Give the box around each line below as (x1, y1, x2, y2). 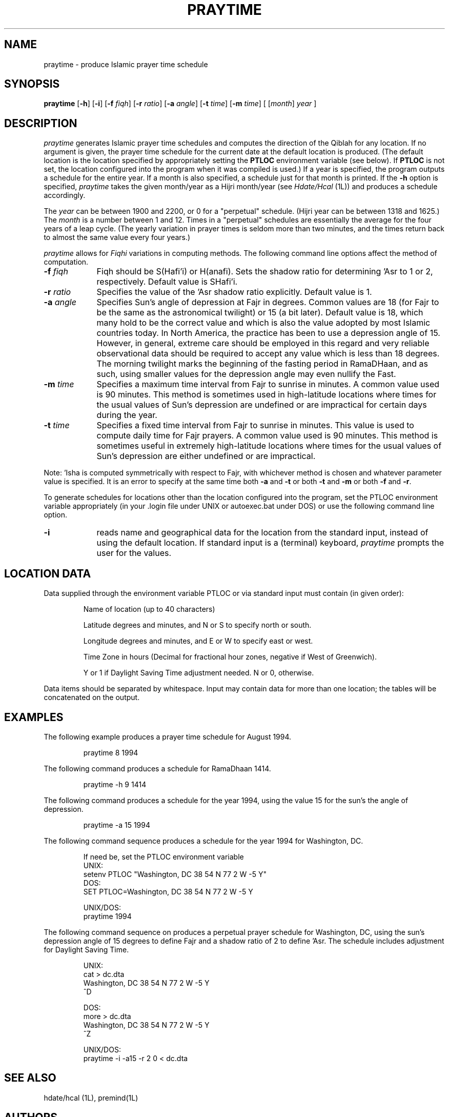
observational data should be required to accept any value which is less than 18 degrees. (96, 348, 440, 359)
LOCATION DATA (4, 567, 91, 580)
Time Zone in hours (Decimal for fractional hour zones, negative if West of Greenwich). (83, 652, 377, 662)
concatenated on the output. (44, 693, 140, 702)
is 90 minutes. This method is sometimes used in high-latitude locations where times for (96, 389, 437, 400)
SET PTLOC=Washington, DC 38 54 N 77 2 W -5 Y (83, 887, 253, 896)
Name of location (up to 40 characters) (83, 605, 215, 614)
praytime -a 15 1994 (83, 820, 150, 829)
